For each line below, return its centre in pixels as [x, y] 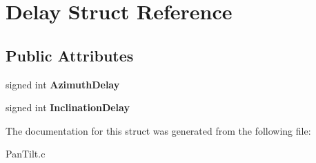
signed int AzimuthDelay [63, 84]
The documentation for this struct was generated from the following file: [158, 130]
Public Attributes [70, 55]
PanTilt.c [26, 154]
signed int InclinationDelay [68, 107]
